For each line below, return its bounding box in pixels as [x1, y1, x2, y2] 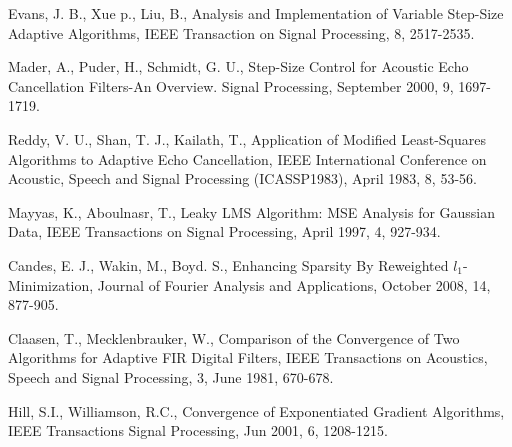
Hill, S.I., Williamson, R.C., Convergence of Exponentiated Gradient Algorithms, [8, 400, 505, 421]
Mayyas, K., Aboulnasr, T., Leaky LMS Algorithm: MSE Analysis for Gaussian [8, 201, 496, 222]
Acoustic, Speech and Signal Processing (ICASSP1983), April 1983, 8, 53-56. [8, 168, 477, 189]
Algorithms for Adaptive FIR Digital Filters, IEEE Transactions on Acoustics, [8, 347, 488, 368]
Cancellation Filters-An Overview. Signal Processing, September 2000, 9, [8, 75, 454, 96]
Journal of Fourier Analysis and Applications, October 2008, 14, [97, 274, 491, 295]
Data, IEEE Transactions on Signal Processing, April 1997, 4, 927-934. [8, 221, 441, 242]
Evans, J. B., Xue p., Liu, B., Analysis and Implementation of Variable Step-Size [8, 3, 504, 23]
